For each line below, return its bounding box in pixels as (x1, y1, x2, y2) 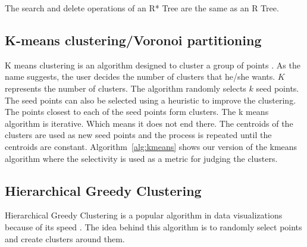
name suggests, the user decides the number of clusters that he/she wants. (5, 70, 275, 83)
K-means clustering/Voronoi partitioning (5, 30, 262, 49)
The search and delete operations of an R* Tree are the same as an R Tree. (5, 2, 279, 14)
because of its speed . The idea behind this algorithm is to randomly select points (5, 220, 302, 233)
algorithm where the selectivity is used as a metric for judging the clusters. (5, 152, 278, 164)
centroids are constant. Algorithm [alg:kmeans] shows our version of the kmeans (5, 140, 297, 152)
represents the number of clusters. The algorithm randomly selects (5, 82, 246, 94)
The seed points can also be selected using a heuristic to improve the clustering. (5, 93, 296, 106)
